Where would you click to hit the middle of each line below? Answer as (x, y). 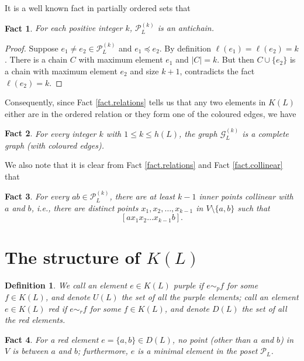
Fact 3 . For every (37, 196)
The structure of (72, 257)
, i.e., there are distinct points (85, 207)
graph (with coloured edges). (54, 145)
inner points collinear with (246, 196)
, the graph (198, 133)
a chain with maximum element (61, 71)
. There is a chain (36, 59)
